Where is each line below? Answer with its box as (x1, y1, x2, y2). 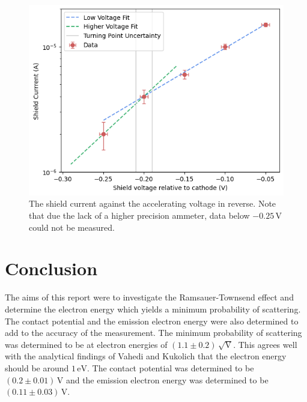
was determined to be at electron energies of (5, 338, 168, 350)
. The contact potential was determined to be (87, 361, 254, 374)
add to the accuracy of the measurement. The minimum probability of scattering (5, 326, 302, 339)
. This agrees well (233, 338, 297, 350)
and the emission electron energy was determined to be (65, 373, 269, 386)
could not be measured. (29, 221, 115, 233)
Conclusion (5, 256, 98, 281)
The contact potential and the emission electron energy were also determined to (5, 314, 299, 327)
